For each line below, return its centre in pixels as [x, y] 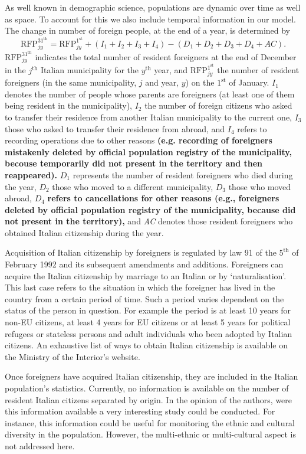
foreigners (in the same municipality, [71, 82]
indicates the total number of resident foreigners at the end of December [166, 56]
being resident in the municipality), [68, 105]
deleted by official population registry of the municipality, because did [150, 209]
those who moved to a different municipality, [133, 186]
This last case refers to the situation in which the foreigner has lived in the [140, 287]
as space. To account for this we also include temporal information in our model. [150, 19]
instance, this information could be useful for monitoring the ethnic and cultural [150, 422]
